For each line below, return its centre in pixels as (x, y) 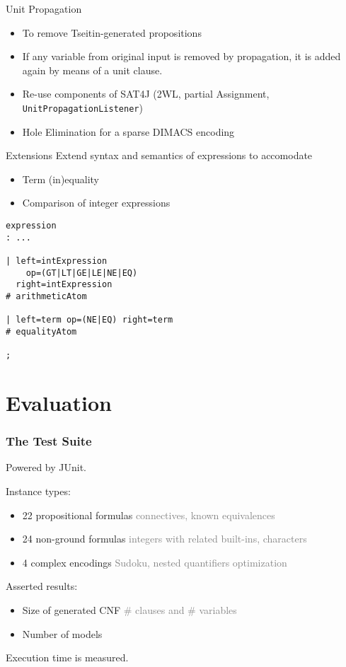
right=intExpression (64, 285)
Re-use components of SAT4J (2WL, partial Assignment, (146, 94)
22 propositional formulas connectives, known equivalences (149, 515)
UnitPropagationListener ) (82, 107)
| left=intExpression (57, 261)
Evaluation (59, 403)
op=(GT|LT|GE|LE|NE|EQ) (82, 273)
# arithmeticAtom (46, 296)
